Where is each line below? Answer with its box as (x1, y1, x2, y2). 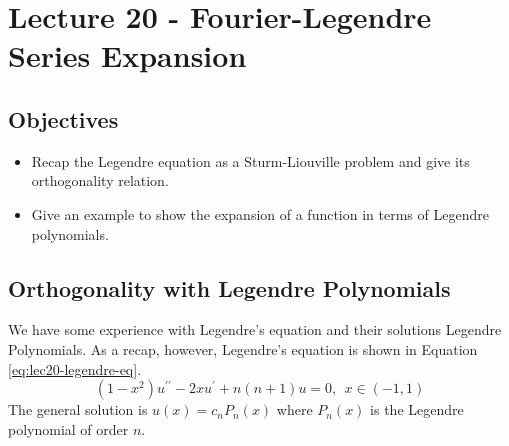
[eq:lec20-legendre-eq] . (8, 358, 142, 379)
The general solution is (8, 399, 148, 420)
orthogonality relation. (31, 170, 169, 191)
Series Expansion (8, 35, 247, 76)
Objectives (8, 103, 119, 134)
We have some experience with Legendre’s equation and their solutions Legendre (8, 319, 502, 340)
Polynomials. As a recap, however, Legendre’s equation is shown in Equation (8, 338, 478, 359)
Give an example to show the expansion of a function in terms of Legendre (31, 203, 489, 224)
